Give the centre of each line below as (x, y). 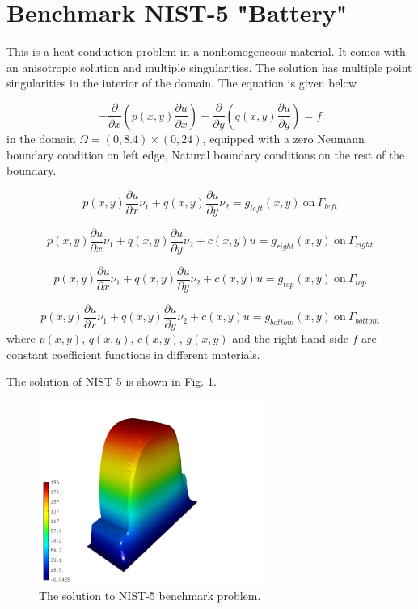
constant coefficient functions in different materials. (133, 354)
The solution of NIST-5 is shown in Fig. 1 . (112, 381)
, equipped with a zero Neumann (283, 138)
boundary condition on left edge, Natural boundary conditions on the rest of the (206, 154)
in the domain (41, 138)
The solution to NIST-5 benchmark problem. (150, 596)
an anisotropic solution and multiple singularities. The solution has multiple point (209, 67)
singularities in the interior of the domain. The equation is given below (182, 83)
